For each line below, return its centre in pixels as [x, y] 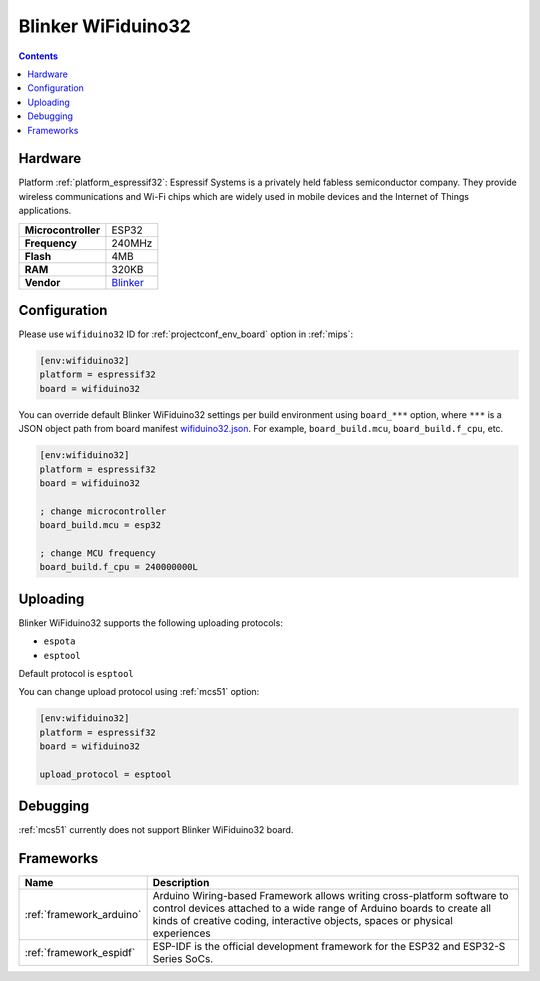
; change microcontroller [103, 511]
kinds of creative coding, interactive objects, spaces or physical [303, 921]
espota [59, 641]
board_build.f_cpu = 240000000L [119, 567]
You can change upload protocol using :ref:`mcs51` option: [139, 692]
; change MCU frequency [98, 553]
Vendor [42, 282]
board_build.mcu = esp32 [100, 525]
